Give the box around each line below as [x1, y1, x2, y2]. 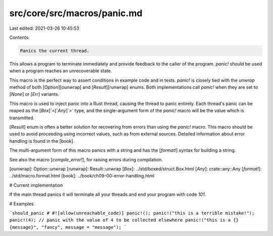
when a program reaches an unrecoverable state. [9, 68, 112, 74]
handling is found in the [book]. [9, 138, 75, 144]
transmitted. [9, 114, 35, 121]
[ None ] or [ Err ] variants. [9, 91, 59, 97]
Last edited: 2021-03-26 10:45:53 [9, 25, 79, 31]
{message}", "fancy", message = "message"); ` [9, 224, 127, 230]
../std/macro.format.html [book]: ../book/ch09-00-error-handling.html [9, 173, 155, 179]
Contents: [9, 34, 30, 40]
